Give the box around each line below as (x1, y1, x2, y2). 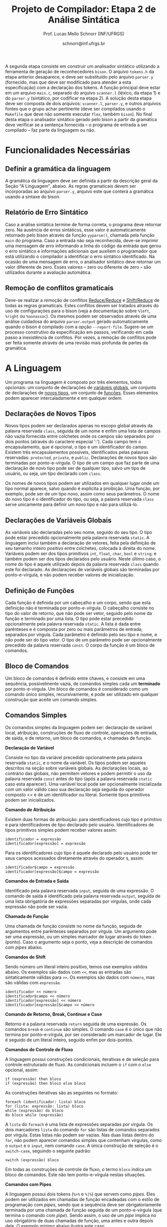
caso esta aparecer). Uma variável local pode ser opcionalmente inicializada (5, 781, 162, 787)
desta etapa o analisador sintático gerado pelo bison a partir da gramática (5, 116, 157, 122)
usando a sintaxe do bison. (5, 194, 61, 200)
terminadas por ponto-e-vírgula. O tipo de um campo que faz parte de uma (5, 460, 160, 466)
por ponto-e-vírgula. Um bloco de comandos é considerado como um (5, 686, 149, 692)
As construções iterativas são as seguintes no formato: (5, 1089, 119, 1095)
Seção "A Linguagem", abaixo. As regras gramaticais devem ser (5, 183, 136, 189)
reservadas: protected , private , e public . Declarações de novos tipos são (5, 454, 157, 461)
